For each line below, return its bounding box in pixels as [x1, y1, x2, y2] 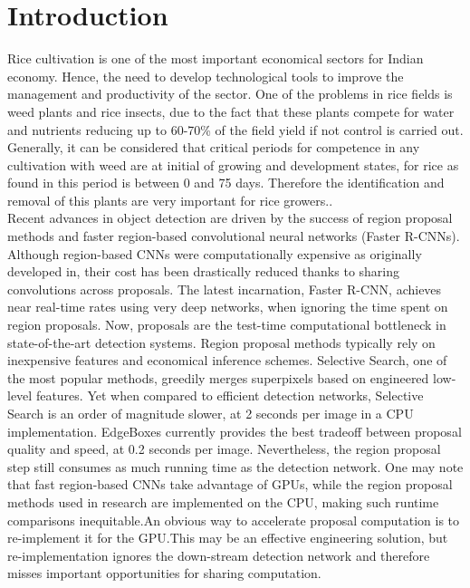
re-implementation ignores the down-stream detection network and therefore [7, 545, 430, 564]
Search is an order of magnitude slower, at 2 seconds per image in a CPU [7, 404, 414, 422]
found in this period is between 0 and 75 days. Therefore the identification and [7, 173, 445, 192]
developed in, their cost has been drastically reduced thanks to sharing [7, 262, 400, 281]
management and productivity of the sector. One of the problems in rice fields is [7, 84, 453, 103]
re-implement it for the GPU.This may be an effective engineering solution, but [7, 528, 448, 547]
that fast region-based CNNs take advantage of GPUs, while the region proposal [7, 475, 453, 494]
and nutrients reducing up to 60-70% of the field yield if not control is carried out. [7, 120, 464, 139]
